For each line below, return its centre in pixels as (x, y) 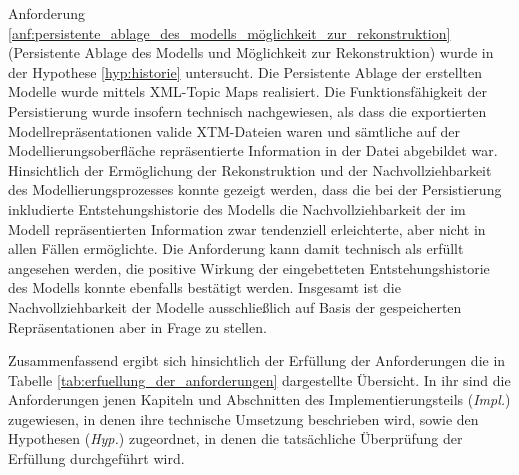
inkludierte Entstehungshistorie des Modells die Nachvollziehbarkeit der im (237, 208)
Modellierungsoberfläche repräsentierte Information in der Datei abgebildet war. (253, 150)
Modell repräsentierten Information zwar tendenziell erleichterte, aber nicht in (247, 228)
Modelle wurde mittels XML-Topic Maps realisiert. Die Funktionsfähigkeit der (248, 91)
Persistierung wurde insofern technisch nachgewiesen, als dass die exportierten (247, 110)
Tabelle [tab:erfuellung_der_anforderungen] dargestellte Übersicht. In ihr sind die (259, 379)
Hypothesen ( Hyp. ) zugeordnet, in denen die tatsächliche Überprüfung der (235, 438)
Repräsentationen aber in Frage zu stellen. (137, 326)
